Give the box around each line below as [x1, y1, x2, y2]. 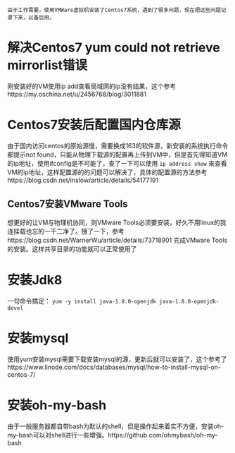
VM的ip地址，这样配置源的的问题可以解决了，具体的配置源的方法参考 [7, 168, 208, 176]
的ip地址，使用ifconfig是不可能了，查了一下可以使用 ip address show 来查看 [7, 159, 227, 167]
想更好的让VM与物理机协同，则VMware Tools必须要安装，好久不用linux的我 [7, 218, 227, 226]
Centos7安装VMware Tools [7, 198, 128, 210]
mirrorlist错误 [7, 57, 88, 73]
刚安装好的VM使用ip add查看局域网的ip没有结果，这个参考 [7, 82, 177, 90]
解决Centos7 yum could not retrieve [7, 40, 220, 56]
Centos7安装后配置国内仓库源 [7, 117, 181, 133]
